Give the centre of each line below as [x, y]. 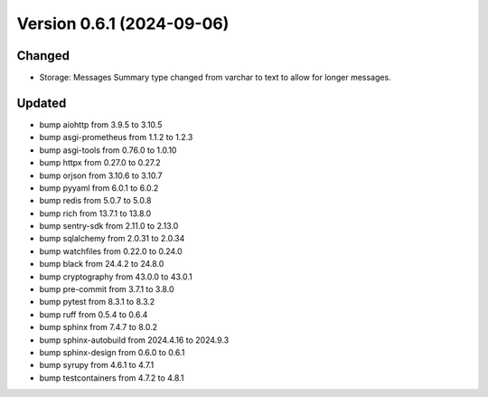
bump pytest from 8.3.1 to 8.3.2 [97, 302]
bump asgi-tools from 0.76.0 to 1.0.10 [108, 150]
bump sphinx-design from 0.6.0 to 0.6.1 [112, 352]
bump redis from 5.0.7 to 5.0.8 [95, 201]
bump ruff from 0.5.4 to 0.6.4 [94, 314]
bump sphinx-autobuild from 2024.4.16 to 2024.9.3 [134, 340]
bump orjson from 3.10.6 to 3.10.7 [101, 175]
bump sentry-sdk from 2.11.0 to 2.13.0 [109, 226]
